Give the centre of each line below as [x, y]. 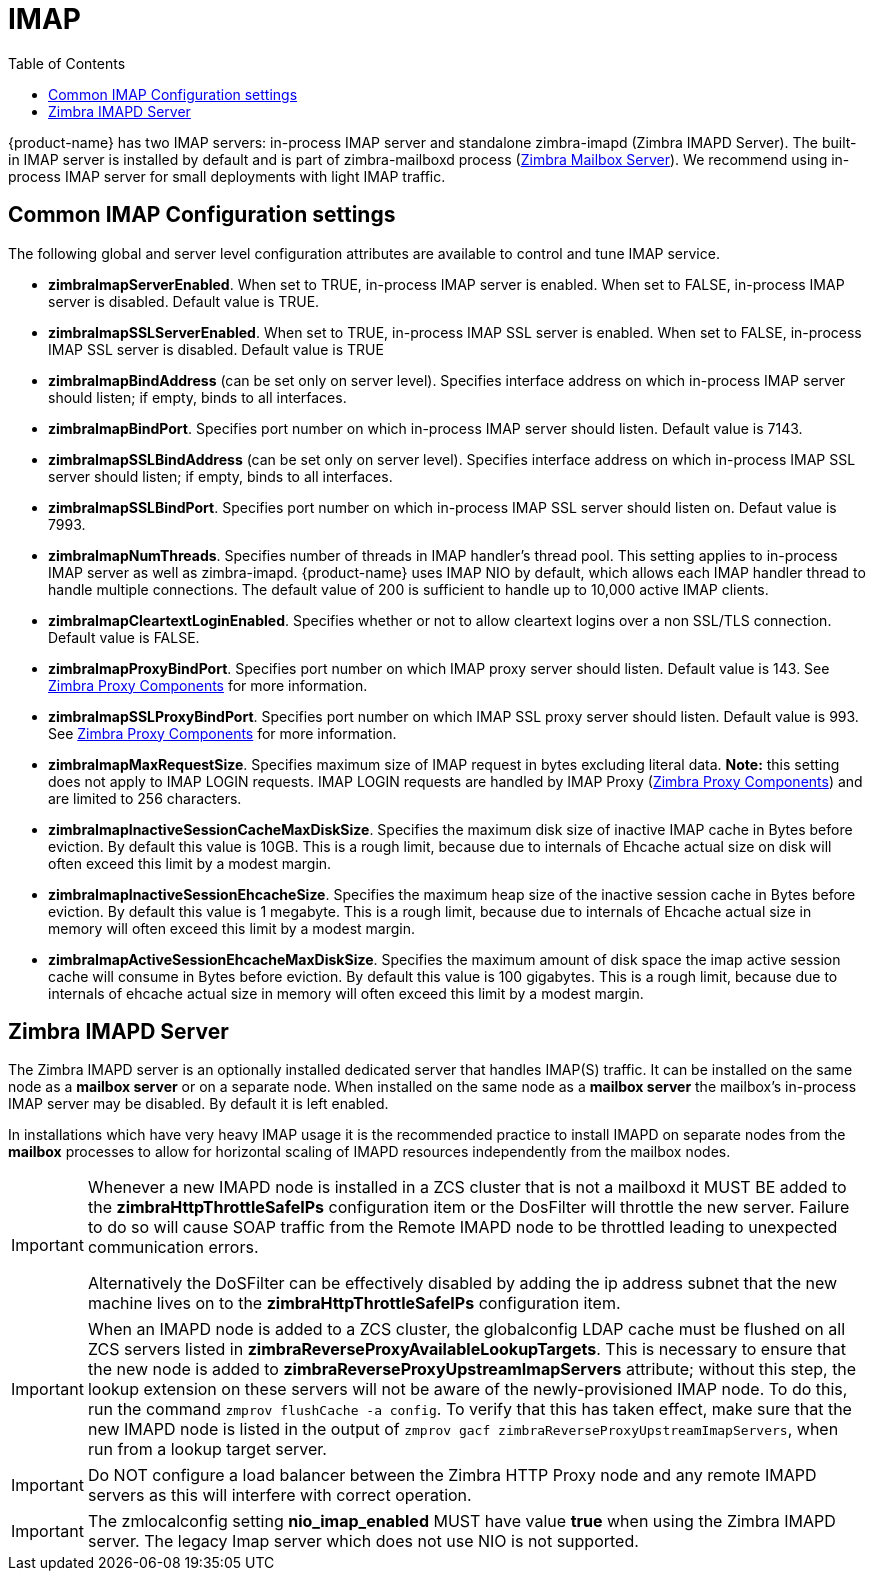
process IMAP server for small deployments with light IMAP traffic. [227, 176]
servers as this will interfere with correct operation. [279, 1495]
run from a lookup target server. [207, 1449]
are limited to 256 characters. [145, 798]
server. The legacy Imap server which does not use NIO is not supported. [363, 1541]
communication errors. [173, 1247]
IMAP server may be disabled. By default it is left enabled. [198, 1104]
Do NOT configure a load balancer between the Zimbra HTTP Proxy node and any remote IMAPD [452, 1475]
